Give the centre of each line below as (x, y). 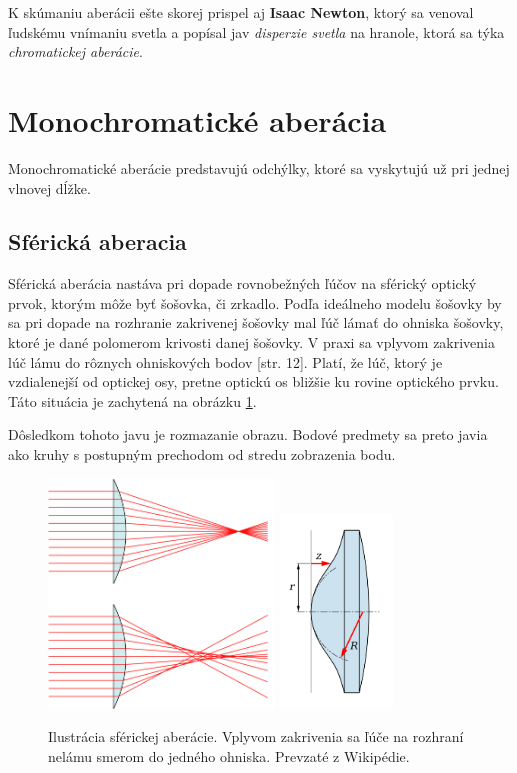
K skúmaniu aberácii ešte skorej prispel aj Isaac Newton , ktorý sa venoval (241, 12)
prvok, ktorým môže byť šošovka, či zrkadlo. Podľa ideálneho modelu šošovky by (255, 302)
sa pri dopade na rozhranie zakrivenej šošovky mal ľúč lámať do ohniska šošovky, (256, 322)
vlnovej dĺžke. (49, 187)
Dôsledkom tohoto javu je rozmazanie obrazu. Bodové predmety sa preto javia (248, 434)
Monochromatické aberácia (197, 119)
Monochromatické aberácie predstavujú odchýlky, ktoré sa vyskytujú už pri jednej (259, 167)
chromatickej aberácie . (75, 51)
